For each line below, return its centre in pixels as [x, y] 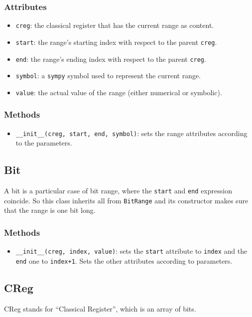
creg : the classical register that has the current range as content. [115, 25]
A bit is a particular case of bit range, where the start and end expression [118, 191]
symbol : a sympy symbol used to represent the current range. [108, 76]
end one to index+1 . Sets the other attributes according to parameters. [124, 260]
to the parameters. [44, 143]
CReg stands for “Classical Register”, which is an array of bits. [100, 308]
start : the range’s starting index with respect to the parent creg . [116, 42]
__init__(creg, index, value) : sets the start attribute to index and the [131, 251]
